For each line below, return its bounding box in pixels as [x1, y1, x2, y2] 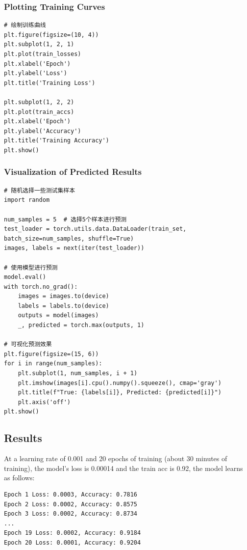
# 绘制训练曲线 [4, 22, 46, 29]
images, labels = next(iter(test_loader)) [4, 245, 145, 252]
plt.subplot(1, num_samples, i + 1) [18, 370, 138, 377]
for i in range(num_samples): [4, 360, 102, 367]
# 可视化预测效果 [4, 341, 52, 348]
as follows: [4, 472, 35, 483]
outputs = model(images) [18, 312, 99, 319]
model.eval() [4, 274, 46, 281]
